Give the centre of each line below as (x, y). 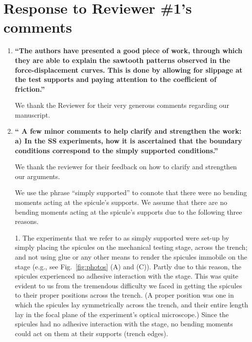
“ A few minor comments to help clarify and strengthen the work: (128, 131)
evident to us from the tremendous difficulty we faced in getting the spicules (128, 285)
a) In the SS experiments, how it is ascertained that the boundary (128, 141)
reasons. (27, 221)
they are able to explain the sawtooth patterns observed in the (123, 60)
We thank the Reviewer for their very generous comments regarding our (122, 105)
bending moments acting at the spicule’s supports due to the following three (128, 211)
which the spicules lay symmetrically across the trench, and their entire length (132, 304)
